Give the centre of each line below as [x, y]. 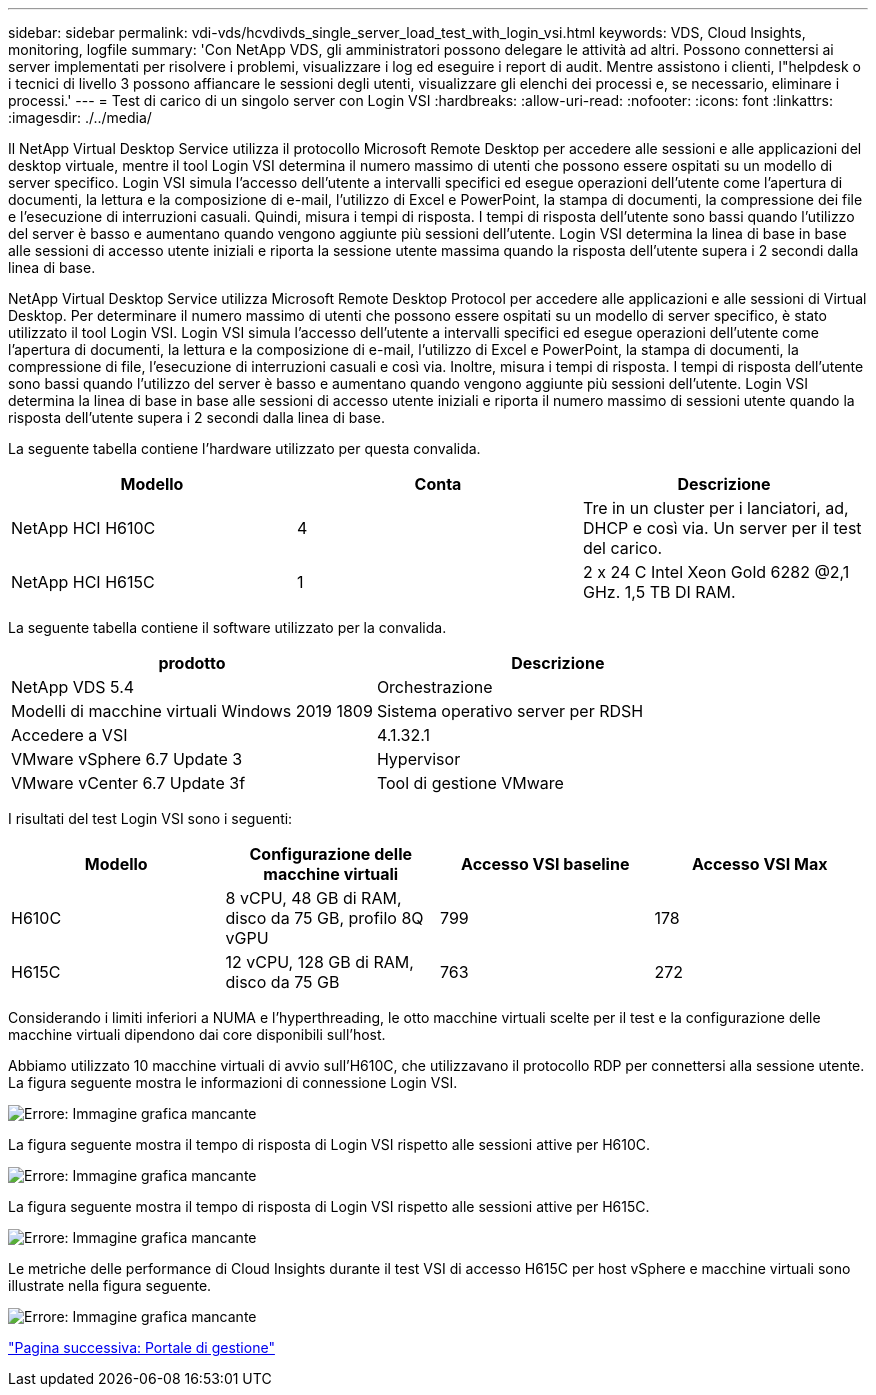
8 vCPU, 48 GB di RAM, [313, 898]
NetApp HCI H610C [83, 528]
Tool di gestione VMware [470, 783]
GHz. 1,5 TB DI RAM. [659, 592]
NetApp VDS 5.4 [73, 687]
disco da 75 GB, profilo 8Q [324, 918]
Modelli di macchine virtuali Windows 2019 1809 [192, 711]
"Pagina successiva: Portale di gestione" [141, 1347]
